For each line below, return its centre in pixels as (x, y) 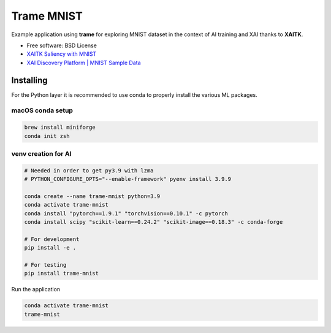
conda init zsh (47, 136)
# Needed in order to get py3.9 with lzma (89, 170)
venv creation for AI (41, 153)
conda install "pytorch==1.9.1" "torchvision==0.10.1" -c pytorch (126, 213)
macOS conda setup (42, 110)
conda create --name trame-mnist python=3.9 (92, 196)
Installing (30, 80)
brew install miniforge (60, 128)
